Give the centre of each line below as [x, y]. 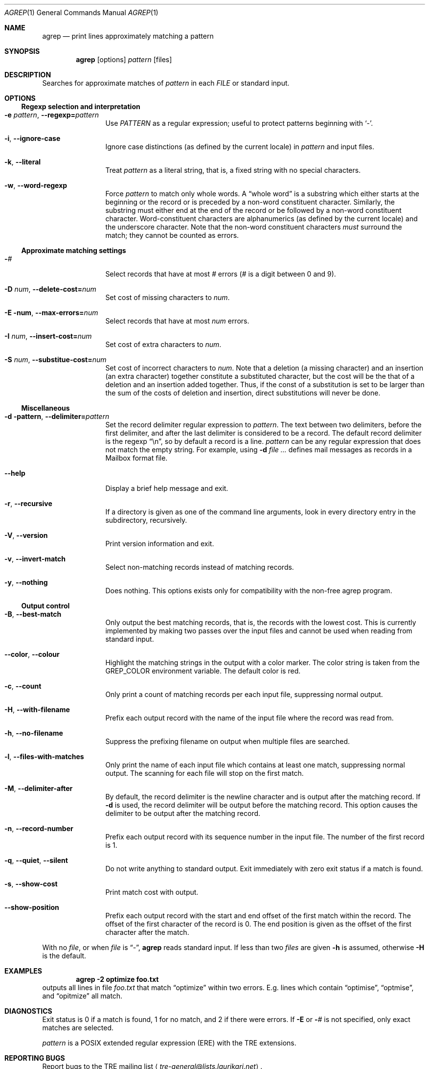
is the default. [64, 956]
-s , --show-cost [31, 884]
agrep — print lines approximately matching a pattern [128, 36]
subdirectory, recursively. [146, 520]
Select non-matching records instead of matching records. [200, 567]
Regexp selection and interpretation [81, 106]
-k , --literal [23, 162]
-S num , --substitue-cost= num [56, 360]
